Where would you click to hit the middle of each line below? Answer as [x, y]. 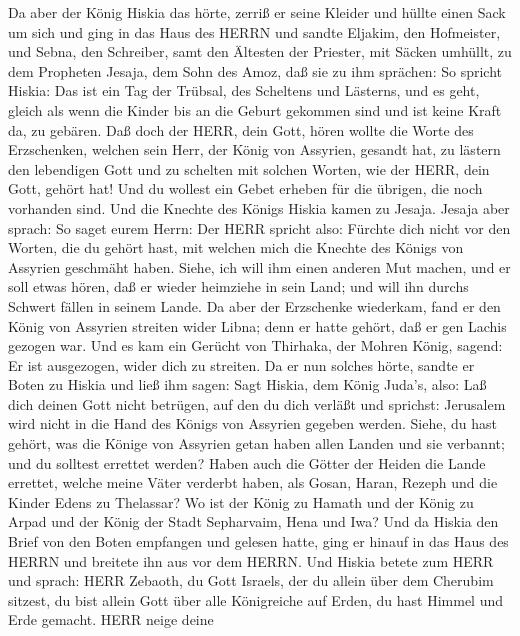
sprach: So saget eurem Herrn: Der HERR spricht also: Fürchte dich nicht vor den [259, 227]
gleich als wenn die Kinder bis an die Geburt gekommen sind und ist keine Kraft [255, 109]
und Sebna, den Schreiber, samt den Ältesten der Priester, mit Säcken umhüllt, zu [260, 51]
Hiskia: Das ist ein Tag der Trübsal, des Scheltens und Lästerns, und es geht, [244, 90]
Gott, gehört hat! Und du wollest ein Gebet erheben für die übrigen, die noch [245, 188]
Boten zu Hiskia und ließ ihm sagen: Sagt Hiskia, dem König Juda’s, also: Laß [247, 384]
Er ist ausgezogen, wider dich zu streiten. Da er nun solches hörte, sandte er [241, 364]
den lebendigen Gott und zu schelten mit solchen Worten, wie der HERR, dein [249, 168]
